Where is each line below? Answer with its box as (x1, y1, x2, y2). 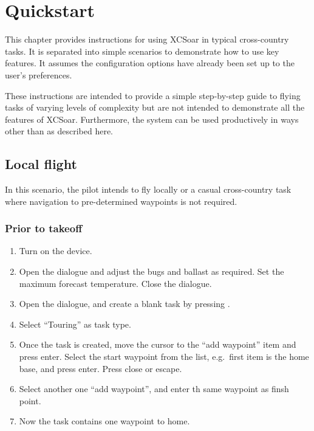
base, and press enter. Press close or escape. (19, 362, 182, 374)
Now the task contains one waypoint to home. (19, 415, 190, 427)
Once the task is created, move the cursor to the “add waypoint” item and (19, 338, 296, 351)
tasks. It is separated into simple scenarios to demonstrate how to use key (5, 44, 279, 57)
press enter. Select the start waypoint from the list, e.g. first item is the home (19, 350, 309, 363)
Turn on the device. (19, 244, 92, 257)
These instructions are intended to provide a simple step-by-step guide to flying (5, 89, 301, 102)
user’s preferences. (5, 68, 72, 81)
